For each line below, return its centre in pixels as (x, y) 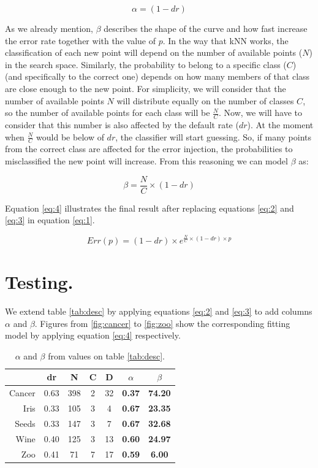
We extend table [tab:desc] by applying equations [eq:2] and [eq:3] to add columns (159, 311)
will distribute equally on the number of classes (205, 100)
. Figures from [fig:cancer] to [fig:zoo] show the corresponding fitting (162, 323)
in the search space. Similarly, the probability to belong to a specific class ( (146, 64)
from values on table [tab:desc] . (106, 355)
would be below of (70, 136)
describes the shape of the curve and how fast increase (206, 28)
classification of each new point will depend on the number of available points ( (154, 52)
